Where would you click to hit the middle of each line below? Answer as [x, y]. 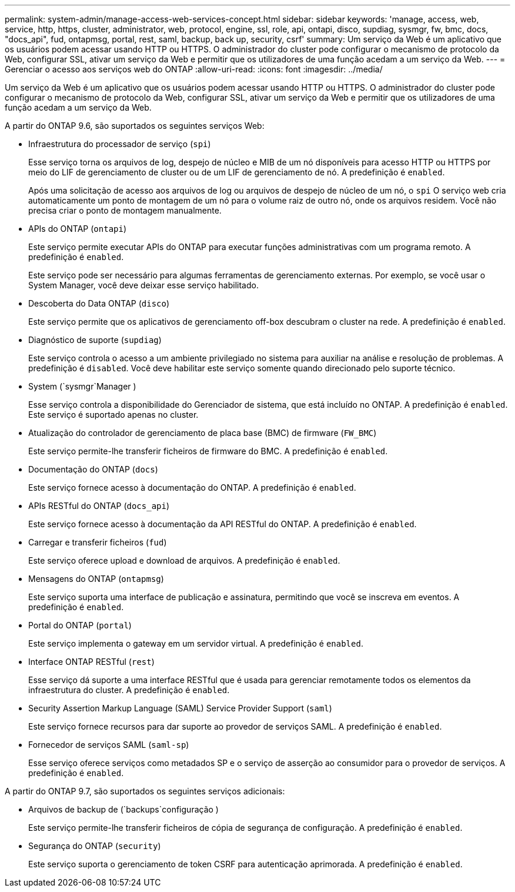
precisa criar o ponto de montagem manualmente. [125, 210]
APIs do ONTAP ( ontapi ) [78, 229]
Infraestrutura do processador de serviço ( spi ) [120, 144]
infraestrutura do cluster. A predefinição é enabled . [129, 690]
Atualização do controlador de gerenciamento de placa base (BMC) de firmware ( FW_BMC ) [203, 433]
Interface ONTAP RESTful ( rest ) [91, 662]
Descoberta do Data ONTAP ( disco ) [99, 303]
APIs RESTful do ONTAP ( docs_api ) [99, 506]
